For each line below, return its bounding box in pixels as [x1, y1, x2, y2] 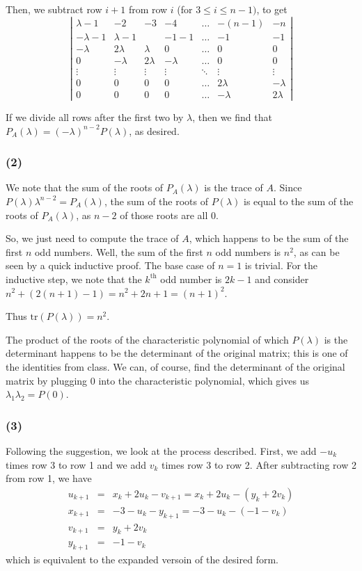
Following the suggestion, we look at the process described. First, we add [6, 443, 317, 458]
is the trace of [204, 180, 263, 195]
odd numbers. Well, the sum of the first [34, 244, 203, 259]
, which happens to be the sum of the [189, 231, 349, 246]
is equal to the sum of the [243, 193, 354, 208]
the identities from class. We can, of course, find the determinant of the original [6, 359, 345, 373]
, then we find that [192, 109, 272, 124]
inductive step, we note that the [6, 271, 142, 286]
